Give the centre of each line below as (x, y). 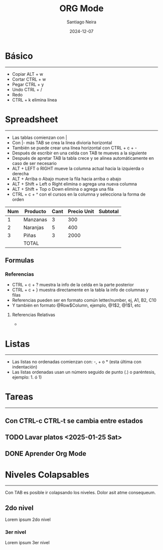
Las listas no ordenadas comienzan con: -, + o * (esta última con (77, 362)
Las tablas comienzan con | (40, 137)
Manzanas (35, 219)
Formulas (20, 260)
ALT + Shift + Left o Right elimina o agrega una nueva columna (74, 184)
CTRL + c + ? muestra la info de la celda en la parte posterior (73, 285)
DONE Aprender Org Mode (46, 454)
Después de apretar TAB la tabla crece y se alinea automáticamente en (83, 158)
